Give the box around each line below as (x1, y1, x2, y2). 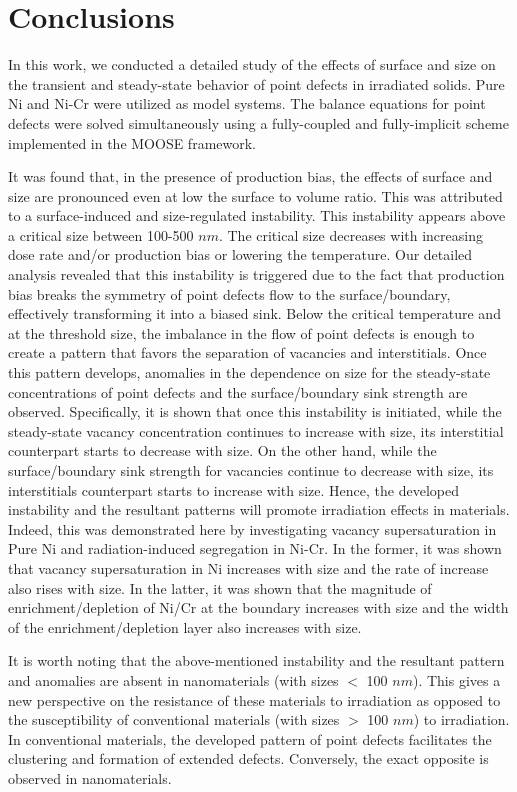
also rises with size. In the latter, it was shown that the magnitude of (8, 577, 432, 598)
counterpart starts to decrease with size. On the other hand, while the (8, 440, 437, 461)
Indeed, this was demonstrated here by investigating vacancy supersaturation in (8, 518, 497, 539)
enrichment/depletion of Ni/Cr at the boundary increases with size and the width (8, 597, 509, 618)
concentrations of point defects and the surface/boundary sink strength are (8, 381, 468, 402)
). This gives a (412, 669, 501, 690)
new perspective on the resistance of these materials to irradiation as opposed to (8, 689, 501, 710)
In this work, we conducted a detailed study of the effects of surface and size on (8, 54, 496, 75)
